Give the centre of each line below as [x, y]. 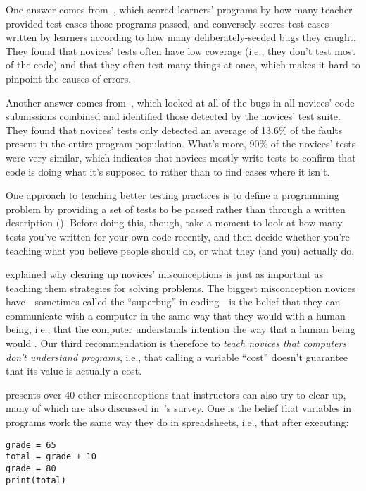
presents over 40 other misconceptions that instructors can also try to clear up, [176, 394]
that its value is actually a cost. [74, 371]
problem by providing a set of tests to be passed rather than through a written [176, 208]
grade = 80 [31, 468]
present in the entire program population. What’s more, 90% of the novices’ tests [181, 144]
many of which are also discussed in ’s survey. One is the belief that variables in [179, 408]
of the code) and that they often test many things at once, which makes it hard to [183, 65]
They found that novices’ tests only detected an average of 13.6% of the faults [174, 129]
